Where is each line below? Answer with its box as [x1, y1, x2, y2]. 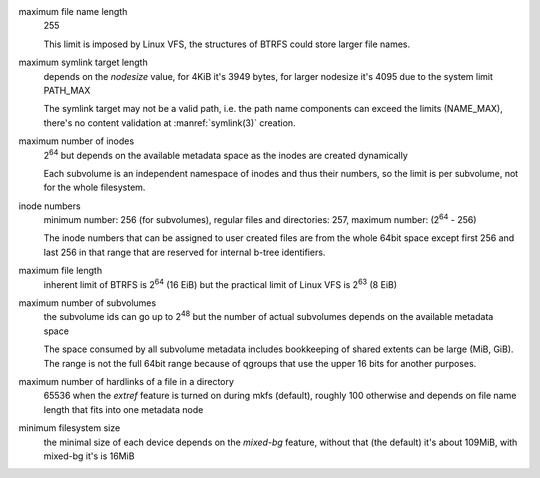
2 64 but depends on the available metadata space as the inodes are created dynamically [43, 147, 409, 161]
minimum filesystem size [18, 422, 121, 434]
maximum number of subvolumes [18, 297, 157, 309]
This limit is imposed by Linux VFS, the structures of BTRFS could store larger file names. [43, 38, 411, 50]
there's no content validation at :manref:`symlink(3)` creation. [43, 116, 296, 129]
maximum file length [18, 265, 103, 277]
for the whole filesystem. [43, 181, 146, 194]
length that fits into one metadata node [43, 403, 204, 415]
